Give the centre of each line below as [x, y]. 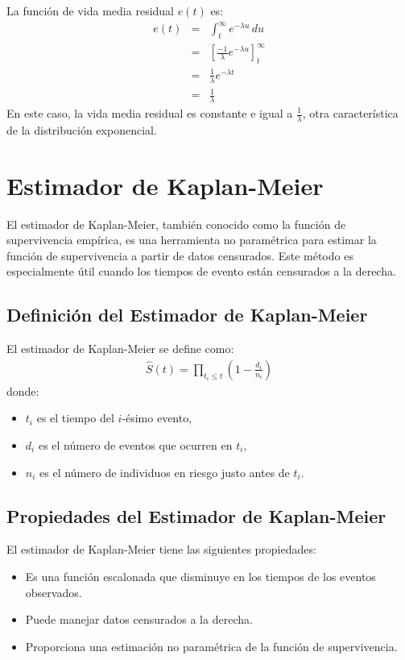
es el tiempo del [75, 418]
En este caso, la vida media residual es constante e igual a [150, 113]
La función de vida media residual [90, 10]
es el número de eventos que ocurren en [135, 444]
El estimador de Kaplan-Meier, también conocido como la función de [176, 224]
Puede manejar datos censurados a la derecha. [139, 619]
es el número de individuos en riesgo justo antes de [165, 472]
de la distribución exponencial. [82, 129]
